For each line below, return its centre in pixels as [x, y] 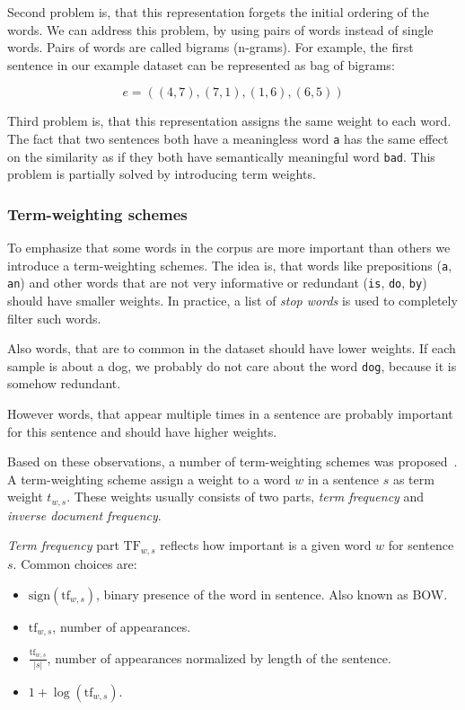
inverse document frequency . [84, 515]
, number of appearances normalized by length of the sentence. [219, 657]
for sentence [421, 545]
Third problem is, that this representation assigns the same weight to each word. [229, 121]
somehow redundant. [64, 383]
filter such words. [54, 318]
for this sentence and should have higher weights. [142, 431]
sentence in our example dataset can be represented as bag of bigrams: [201, 64]
